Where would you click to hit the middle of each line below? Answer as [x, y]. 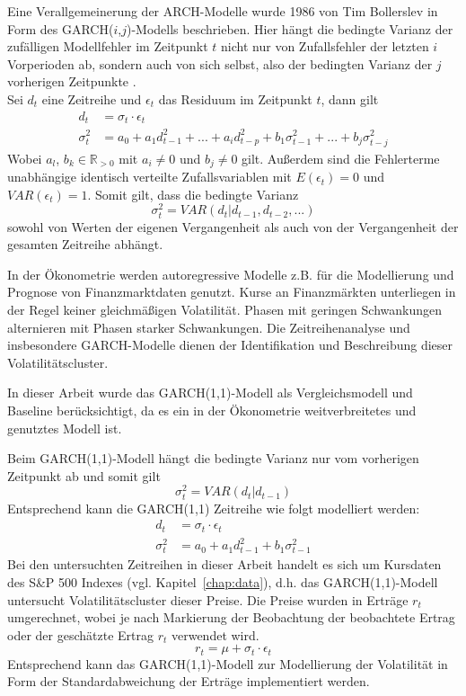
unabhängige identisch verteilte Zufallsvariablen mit [149, 177]
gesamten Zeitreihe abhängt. [85, 244]
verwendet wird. [215, 634]
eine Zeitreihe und [92, 98]
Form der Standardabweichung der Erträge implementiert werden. [189, 681]
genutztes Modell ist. [65, 428]
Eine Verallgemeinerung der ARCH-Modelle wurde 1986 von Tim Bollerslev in [223, 11]
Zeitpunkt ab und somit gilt [84, 475]
